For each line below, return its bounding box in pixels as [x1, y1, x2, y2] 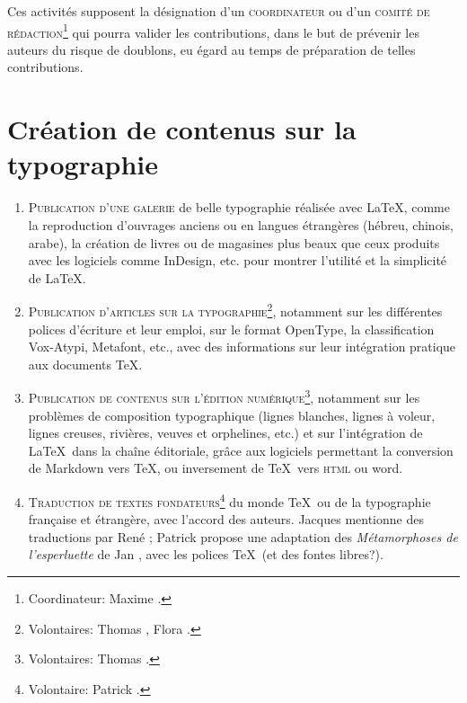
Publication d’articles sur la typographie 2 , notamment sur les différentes [28, 299, 443, 320]
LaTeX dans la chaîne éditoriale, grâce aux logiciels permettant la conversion [28, 440, 454, 459]
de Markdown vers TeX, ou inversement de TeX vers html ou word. [28, 458, 403, 477]
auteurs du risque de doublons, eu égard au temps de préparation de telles [7, 40, 416, 58]
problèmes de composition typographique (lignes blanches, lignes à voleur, [28, 405, 436, 424]
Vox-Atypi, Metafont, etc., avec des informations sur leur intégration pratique [28, 337, 456, 356]
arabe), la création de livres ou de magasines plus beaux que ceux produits [28, 233, 440, 252]
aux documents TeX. [28, 354, 143, 373]
